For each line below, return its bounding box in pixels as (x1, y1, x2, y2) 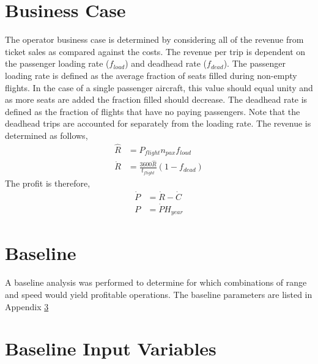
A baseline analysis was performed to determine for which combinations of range (5, 276, 307, 289)
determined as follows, (5, 128, 88, 141)
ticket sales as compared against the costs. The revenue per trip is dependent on (5, 45, 306, 58)
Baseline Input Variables (5, 336, 216, 361)
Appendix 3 (5, 300, 49, 313)
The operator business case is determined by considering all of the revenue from (5, 33, 304, 46)
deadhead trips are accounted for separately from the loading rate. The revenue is (5, 117, 311, 130)
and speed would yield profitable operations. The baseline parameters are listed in (5, 288, 312, 301)
